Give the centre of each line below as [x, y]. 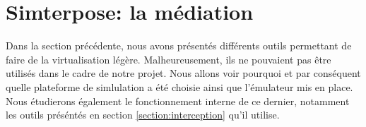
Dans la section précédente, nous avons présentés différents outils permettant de [179, 46]
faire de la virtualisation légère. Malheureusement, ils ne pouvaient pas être [169, 59]
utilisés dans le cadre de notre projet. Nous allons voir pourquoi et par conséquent [183, 73]
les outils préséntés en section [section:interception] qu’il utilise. [143, 115]
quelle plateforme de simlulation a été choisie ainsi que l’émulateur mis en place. [179, 86]
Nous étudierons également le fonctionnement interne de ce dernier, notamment [178, 101]
